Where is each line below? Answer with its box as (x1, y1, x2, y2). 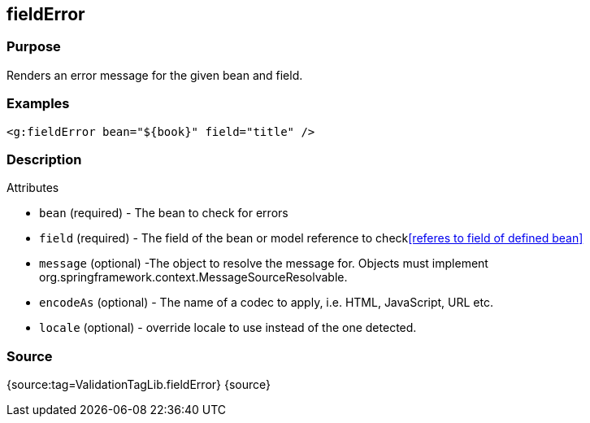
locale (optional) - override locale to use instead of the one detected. (39, 321, 417, 335)
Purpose (7, 38, 61, 55)
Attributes (7, 181, 59, 195)
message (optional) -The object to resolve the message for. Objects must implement (39, 256, 488, 271)
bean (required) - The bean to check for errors (39, 206, 288, 220)
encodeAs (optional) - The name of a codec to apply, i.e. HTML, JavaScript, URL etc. (39, 295, 494, 310)
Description (7, 150, 82, 168)
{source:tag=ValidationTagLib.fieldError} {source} (7, 377, 271, 392)
